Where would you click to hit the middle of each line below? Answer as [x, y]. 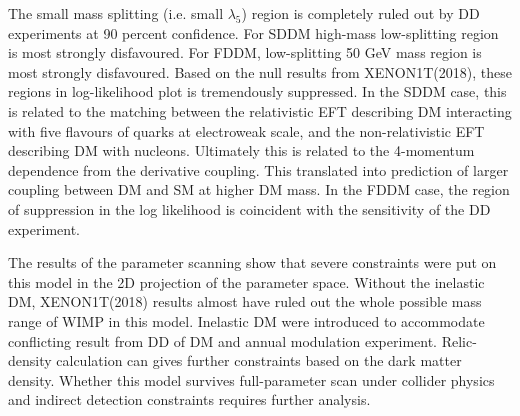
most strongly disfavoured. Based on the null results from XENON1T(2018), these [260, 71]
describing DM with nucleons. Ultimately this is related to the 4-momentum [241, 150]
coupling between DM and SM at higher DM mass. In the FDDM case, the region [259, 189]
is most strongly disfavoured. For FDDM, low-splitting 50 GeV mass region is [245, 52]
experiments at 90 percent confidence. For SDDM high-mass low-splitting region [253, 32]
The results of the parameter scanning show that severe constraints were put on [252, 262]
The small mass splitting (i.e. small [116, 13]
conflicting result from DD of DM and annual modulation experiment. [223, 340]
